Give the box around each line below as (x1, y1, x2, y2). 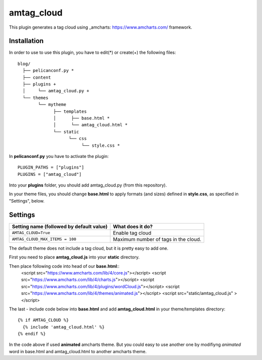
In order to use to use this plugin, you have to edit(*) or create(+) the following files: (9, 50, 176, 55)
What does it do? (113, 223, 153, 230)
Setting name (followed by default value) (12, 223, 108, 230)
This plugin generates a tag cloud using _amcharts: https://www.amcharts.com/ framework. (9, 24, 193, 30)
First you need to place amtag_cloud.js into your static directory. (9, 254, 140, 260)
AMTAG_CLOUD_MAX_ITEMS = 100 (12, 237, 77, 242)
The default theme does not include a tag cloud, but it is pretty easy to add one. (9, 245, 168, 251)
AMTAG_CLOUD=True (12, 230, 50, 236)
